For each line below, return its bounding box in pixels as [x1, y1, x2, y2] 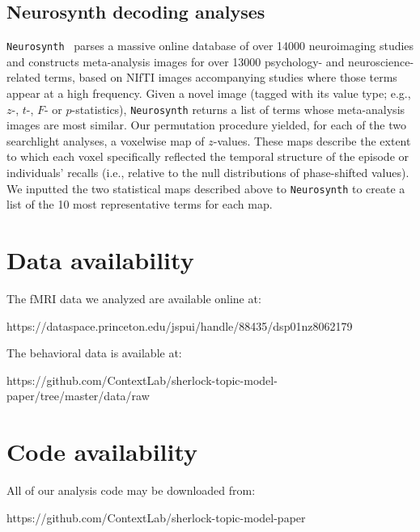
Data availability [6, 243, 194, 277]
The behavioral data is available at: [6, 344, 182, 361]
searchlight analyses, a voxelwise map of [6, 132, 205, 149]
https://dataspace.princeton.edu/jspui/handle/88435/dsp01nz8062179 [6, 317, 353, 334]
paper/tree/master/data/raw [6, 387, 150, 404]
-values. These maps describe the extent [213, 132, 411, 149]
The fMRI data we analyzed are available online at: [6, 290, 261, 307]
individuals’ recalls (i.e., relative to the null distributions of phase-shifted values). [6, 164, 409, 181]
